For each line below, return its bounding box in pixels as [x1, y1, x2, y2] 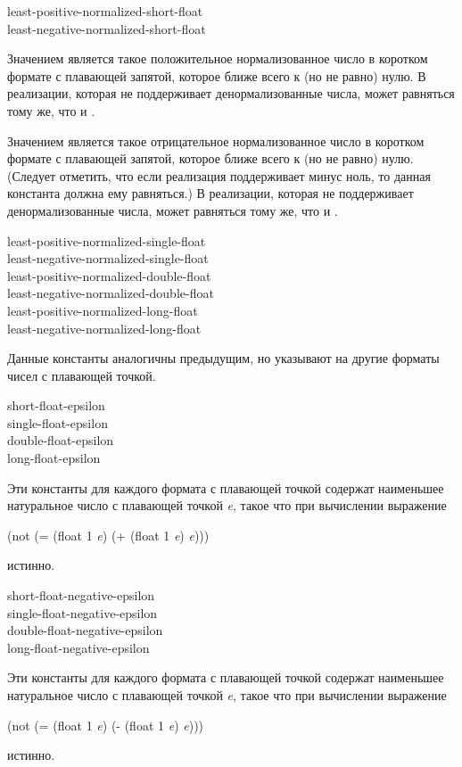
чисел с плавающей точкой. [7, 366, 156, 384]
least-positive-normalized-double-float [7, 266, 211, 285]
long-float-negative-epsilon [7, 638, 150, 656]
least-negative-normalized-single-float [7, 249, 209, 268]
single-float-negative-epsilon [7, 603, 158, 622]
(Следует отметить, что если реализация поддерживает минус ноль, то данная [7, 166, 431, 185]
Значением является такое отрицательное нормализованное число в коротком [7, 131, 425, 150]
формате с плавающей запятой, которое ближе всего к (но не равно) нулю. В [7, 66, 426, 85]
